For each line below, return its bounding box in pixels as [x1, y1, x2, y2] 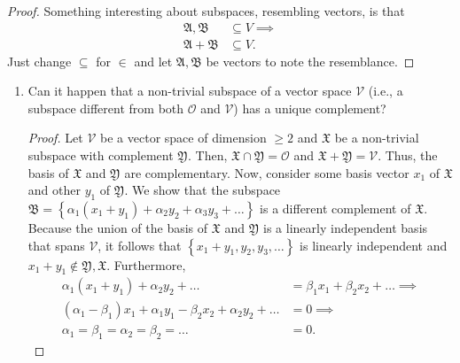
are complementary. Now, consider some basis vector [124, 163, 409, 181]
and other [27, 181, 81, 199]
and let [134, 51, 173, 70]
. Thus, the [378, 146, 438, 165]
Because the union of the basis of [27, 219, 208, 237]
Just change [7, 51, 72, 70]
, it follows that [97, 236, 182, 254]
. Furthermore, [106, 255, 186, 274]
